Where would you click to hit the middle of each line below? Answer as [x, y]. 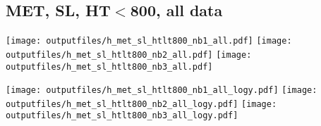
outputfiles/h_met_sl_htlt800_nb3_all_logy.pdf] [122, 116]
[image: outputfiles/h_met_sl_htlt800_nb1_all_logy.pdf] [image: [162, 90]
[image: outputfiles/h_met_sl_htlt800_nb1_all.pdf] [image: [149, 41]
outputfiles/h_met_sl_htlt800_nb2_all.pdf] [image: [129, 55]
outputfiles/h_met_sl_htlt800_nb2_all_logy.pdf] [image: [141, 104]
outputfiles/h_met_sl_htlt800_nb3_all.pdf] [109, 67]
